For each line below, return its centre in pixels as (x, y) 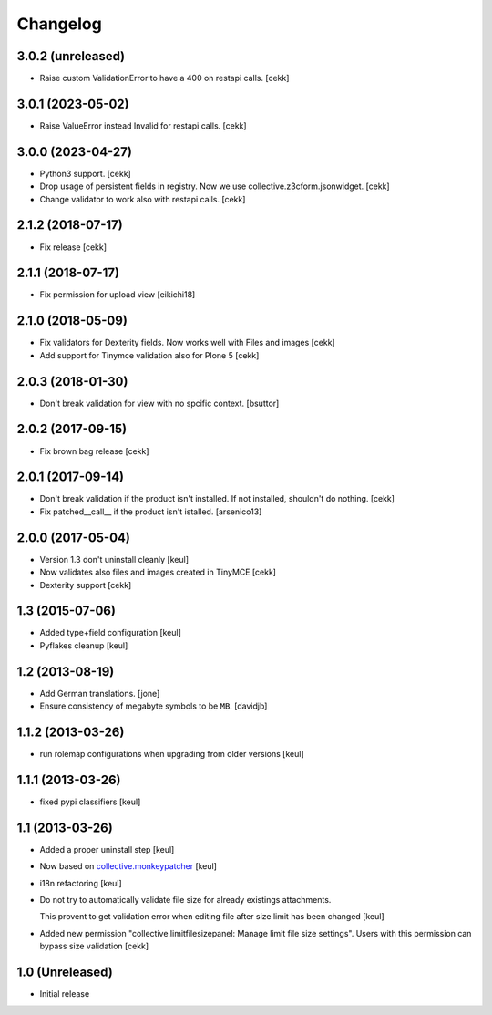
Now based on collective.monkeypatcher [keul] (128, 866)
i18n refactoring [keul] (81, 883)
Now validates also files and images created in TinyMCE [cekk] (158, 572)
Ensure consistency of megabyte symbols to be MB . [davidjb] (154, 706)
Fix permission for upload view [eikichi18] (118, 295)
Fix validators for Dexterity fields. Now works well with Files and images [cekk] (188, 343)
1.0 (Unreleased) (65, 973)
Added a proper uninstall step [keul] (107, 849)
